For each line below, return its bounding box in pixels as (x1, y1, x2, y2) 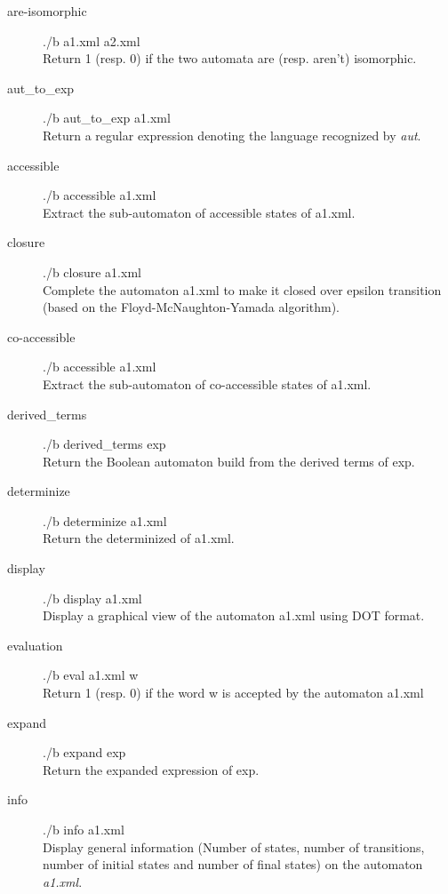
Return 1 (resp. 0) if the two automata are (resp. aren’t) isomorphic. (43, 49, 417, 68)
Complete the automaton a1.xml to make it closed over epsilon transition (43, 280, 442, 299)
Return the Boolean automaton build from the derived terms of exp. (43, 451, 415, 470)
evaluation (7, 635, 63, 654)
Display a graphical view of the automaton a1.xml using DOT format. (43, 606, 425, 625)
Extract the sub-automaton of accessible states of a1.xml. (43, 203, 356, 221)
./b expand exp (43, 743, 126, 762)
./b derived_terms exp (43, 435, 166, 453)
